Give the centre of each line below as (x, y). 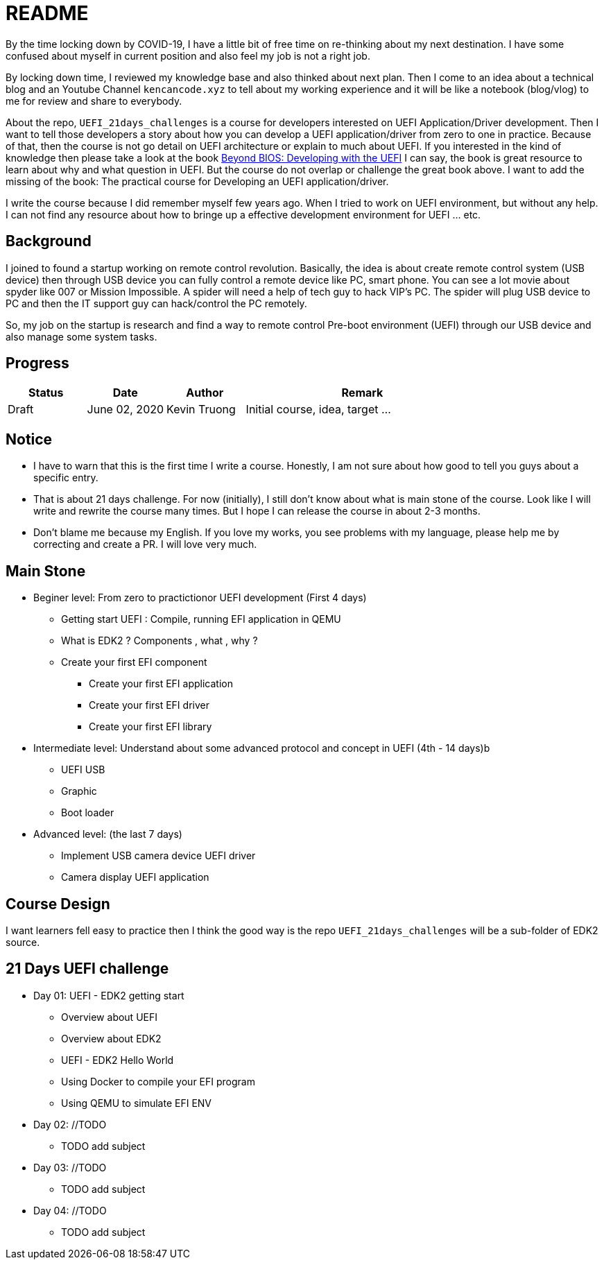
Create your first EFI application (161, 684)
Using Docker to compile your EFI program (158, 1081)
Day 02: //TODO (70, 1124)
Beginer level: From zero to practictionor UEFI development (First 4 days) (200, 598)
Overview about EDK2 (111, 1038)
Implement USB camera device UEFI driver (158, 856)
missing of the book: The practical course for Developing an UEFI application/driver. (197, 181)
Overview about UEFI (109, 1017)
